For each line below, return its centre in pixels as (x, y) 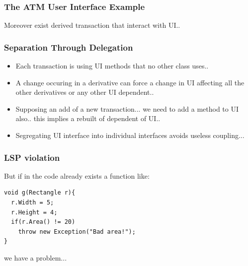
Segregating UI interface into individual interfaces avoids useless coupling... (130, 135)
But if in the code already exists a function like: (77, 175)
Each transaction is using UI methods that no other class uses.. (112, 66)
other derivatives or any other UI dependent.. (85, 92)
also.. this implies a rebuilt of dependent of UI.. (88, 118)
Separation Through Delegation (69, 47)
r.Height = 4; (34, 212)
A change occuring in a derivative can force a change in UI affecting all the (130, 82)
